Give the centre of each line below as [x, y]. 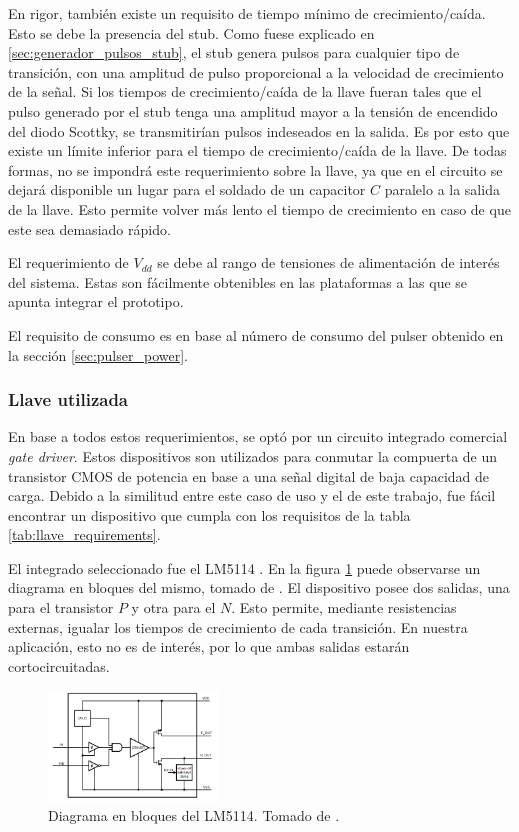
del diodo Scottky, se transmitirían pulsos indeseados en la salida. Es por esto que [259, 130]
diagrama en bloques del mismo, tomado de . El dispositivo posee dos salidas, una [259, 587]
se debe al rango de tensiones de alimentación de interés [328, 262]
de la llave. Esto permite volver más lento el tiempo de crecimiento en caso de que [259, 208]
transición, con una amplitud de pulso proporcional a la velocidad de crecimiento [256, 71]
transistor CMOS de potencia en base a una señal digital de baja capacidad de [249, 475]
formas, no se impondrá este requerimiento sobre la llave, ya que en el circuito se [255, 169]
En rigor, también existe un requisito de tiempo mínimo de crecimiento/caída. [247, 13]
